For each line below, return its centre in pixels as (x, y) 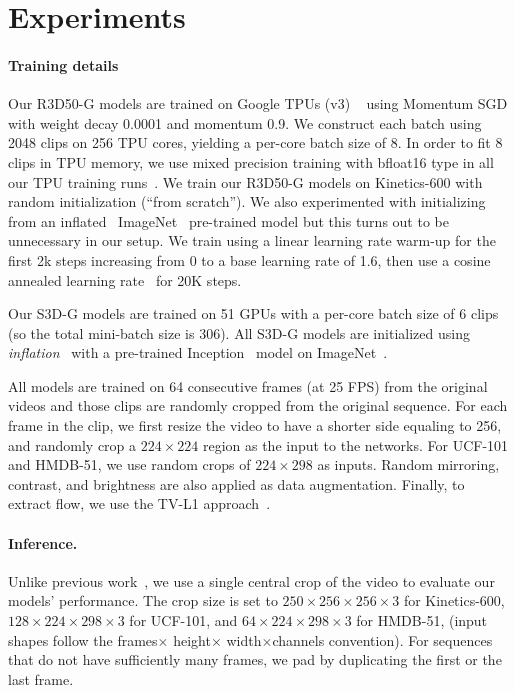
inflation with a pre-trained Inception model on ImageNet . (198, 352)
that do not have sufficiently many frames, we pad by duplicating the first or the (255, 659)
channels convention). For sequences (382, 639)
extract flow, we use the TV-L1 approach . (139, 503)
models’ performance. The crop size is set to (143, 600)
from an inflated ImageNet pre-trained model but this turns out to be (228, 220)
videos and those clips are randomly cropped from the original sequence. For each (258, 405)
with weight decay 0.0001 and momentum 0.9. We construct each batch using (245, 122)
